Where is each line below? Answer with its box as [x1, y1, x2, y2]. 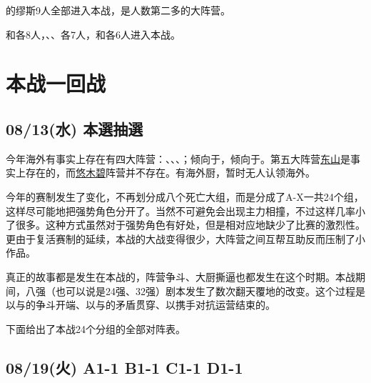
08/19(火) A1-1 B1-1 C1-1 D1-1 [6, 356, 243, 378]
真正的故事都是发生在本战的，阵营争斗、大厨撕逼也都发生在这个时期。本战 [6, 269, 355, 284]
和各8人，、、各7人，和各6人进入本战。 [6, 26, 181, 41]
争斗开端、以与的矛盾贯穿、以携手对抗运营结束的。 [35, 297, 275, 312]
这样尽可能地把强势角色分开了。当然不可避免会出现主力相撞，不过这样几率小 [6, 203, 365, 218]
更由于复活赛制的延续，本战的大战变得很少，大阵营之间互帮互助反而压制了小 [6, 231, 365, 246]
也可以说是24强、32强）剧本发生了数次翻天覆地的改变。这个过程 [55, 283, 355, 298]
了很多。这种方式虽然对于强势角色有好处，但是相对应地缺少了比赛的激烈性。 [6, 217, 365, 232]
